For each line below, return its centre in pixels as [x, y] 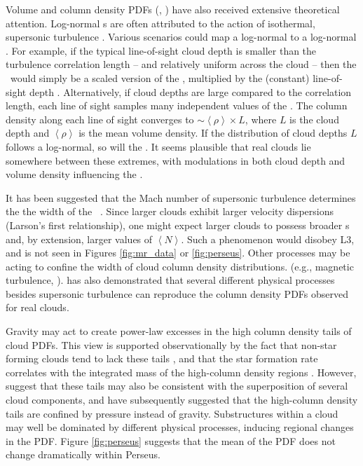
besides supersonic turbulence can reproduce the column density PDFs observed [177, 293]
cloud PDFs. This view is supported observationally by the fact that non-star [171, 344]
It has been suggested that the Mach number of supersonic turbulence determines [181, 197]
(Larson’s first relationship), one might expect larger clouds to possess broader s [178, 225]
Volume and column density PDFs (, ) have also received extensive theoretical [173, 9]
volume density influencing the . [74, 174]
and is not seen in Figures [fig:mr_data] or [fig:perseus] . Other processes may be [178, 253]
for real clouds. [37, 307]
